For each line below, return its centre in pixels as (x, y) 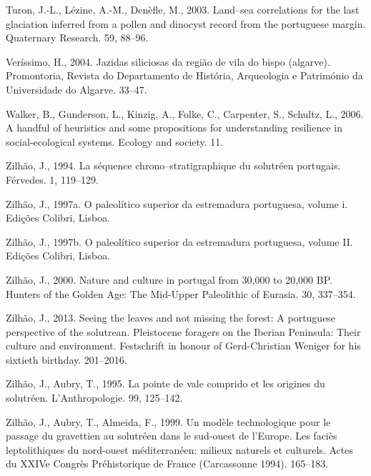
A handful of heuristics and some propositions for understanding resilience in (174, 128)
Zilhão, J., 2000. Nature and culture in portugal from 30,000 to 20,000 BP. (169, 279)
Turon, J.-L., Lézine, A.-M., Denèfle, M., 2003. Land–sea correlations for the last (183, 9)
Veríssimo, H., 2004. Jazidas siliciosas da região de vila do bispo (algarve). (168, 61)
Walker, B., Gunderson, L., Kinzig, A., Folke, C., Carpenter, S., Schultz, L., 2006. (185, 113)
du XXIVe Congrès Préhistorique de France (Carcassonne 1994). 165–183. (167, 463)
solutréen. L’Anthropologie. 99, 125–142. (94, 398)
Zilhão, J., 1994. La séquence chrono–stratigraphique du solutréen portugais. (173, 165)
